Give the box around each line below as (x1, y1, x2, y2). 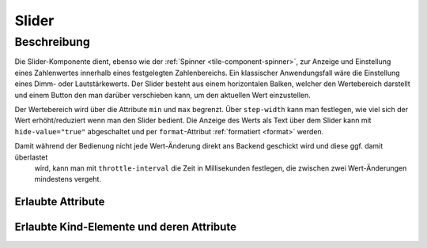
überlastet (14, 152, 48, 162)
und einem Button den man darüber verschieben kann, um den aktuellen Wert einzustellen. (14, 90, 312, 100)
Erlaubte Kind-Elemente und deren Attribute (14, 220, 237, 234)
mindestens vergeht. (34, 175, 102, 184)
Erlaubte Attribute (14, 195, 105, 209)
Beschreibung (14, 35, 90, 49)
